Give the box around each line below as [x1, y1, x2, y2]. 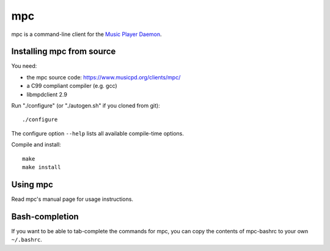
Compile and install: [11, 141, 61, 148]
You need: [11, 62, 37, 70]
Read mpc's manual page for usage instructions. [11, 195, 134, 203]
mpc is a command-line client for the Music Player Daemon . [11, 31, 162, 38]
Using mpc [11, 179, 53, 189]
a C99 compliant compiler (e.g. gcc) [26, 82, 117, 90]
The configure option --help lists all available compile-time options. [11, 129, 185, 137]
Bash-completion [11, 211, 79, 222]
